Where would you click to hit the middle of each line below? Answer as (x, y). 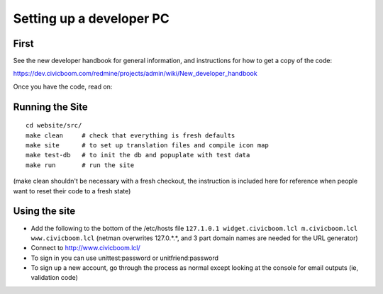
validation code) (54, 278)
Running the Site (50, 107)
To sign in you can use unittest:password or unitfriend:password (125, 258)
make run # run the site (80, 165)
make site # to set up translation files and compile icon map (147, 146)
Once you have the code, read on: (63, 86)
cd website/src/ (54, 125)
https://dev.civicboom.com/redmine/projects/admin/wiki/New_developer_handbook (135, 74)
